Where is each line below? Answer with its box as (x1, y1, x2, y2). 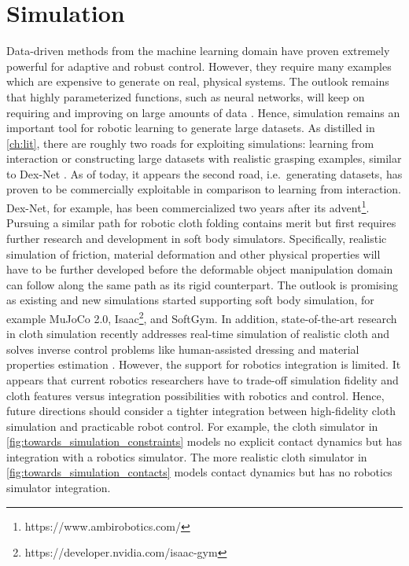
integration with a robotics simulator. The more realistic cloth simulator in (6, 448, 367, 465)
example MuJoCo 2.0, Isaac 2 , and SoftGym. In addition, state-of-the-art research (6, 307, 397, 326)
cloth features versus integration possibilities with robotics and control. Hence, (6, 387, 385, 403)
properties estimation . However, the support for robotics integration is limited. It (6, 356, 401, 373)
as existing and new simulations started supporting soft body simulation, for (6, 292, 374, 308)
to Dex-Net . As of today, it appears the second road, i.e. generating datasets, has (6, 165, 403, 182)
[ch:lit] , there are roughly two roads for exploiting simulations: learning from (6, 134, 374, 151)
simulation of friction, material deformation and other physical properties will (6, 245, 381, 262)
